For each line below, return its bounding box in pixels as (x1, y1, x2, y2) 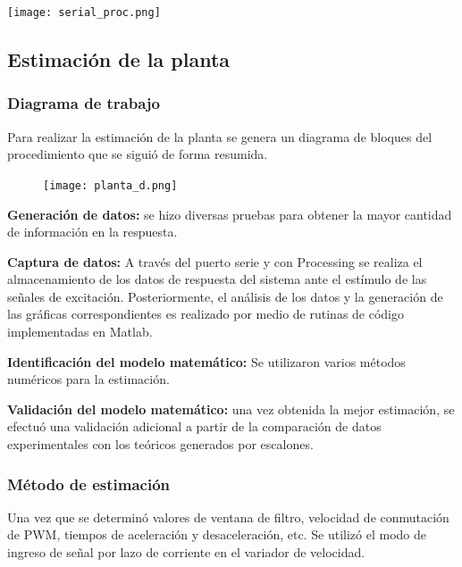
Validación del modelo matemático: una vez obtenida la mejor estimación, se (7, 399, 455, 418)
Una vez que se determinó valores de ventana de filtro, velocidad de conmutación (7, 507, 449, 526)
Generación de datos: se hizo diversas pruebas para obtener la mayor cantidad (7, 204, 452, 223)
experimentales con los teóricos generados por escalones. (7, 435, 314, 454)
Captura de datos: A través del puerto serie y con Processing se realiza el (7, 252, 423, 271)
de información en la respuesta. (7, 222, 178, 241)
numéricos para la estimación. (7, 370, 170, 388)
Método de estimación (7, 472, 171, 495)
